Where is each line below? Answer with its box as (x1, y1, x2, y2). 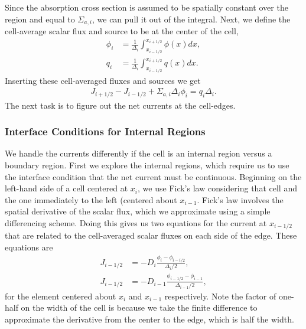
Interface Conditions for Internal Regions (5, 124, 206, 139)
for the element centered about (5, 289, 116, 302)
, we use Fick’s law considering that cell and (138, 182, 297, 194)
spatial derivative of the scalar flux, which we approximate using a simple (5, 205, 271, 217)
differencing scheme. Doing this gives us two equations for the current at (5, 217, 267, 229)
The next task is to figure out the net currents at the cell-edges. (5, 99, 236, 111)
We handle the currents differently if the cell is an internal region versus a (5, 147, 272, 159)
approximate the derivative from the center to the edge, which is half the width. (5, 313, 294, 325)
